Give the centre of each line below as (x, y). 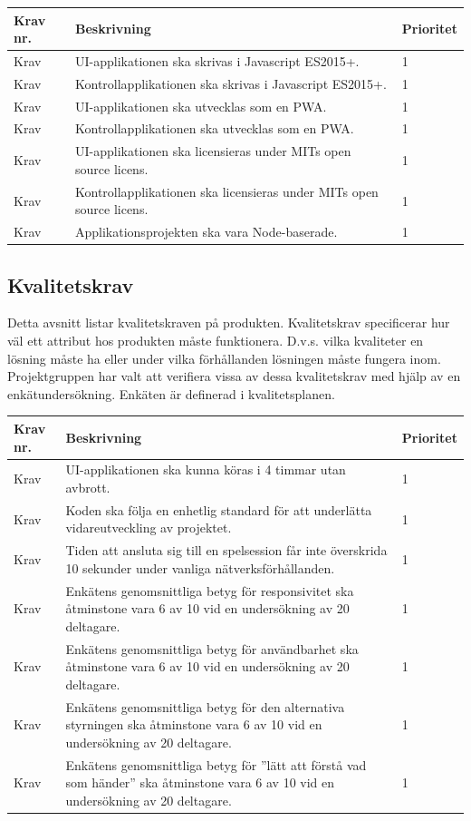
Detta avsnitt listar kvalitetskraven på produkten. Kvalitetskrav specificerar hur (229, 323)
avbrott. (88, 487)
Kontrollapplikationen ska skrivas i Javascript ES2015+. (231, 83)
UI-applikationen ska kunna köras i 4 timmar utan (206, 469)
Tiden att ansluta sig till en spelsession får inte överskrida (226, 550)
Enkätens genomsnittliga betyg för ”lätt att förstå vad (216, 764)
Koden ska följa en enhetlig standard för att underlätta (219, 509)
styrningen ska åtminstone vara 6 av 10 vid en (194, 724)
